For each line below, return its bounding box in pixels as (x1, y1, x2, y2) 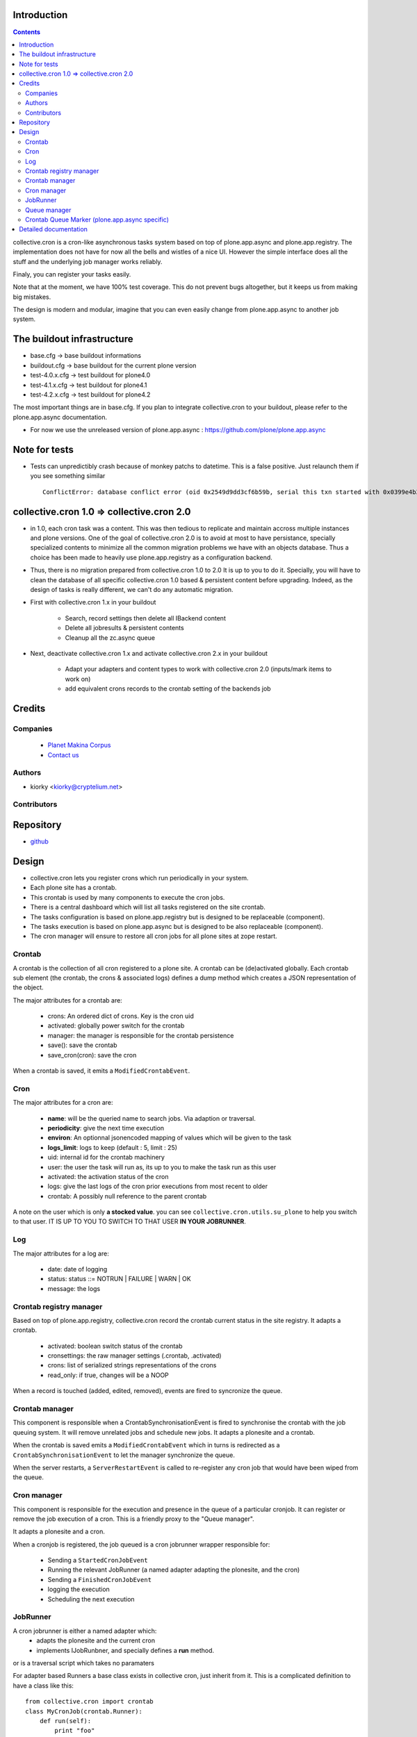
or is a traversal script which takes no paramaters (13, 1658, 154, 1667)
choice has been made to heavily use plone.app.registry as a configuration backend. (30, 553, 272, 561)
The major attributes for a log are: (13, 1249, 109, 1258)
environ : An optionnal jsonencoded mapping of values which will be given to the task (47, 1133, 292, 1142)
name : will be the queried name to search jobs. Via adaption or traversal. (47, 1114, 256, 1122)
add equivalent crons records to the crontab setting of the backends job (65, 684, 271, 693)
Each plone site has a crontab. (30, 883, 117, 892)
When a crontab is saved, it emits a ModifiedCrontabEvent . (13, 1067, 190, 1075)
